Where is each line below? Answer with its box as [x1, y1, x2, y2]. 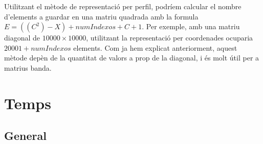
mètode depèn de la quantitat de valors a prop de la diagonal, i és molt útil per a [4, 52, 259, 63]
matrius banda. [4, 62, 52, 73]
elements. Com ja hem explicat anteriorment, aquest [73, 42, 237, 53]
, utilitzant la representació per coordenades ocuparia [86, 32, 253, 43]
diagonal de [4, 32, 40, 43]
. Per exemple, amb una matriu [142, 21, 240, 32]
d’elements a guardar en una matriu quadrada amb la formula [4, 11, 199, 22]
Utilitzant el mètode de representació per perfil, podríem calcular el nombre [4, 1, 242, 11]
